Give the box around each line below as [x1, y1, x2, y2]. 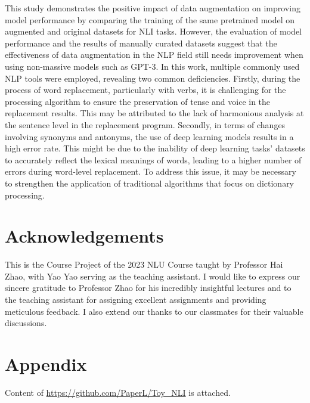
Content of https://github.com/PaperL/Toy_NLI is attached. [5, 386, 231, 398]
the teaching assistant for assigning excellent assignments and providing [5, 293, 266, 305]
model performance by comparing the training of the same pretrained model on [5, 13, 295, 26]
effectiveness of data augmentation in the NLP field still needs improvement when [5, 48, 303, 61]
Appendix [5, 351, 87, 376]
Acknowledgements [5, 224, 164, 248]
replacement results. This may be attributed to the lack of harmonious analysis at [5, 107, 304, 119]
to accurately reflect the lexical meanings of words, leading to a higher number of [5, 153, 302, 166]
